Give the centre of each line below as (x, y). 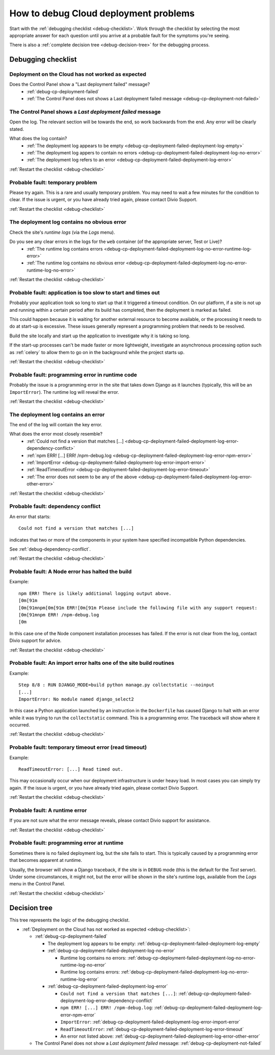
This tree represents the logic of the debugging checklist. (70, 920)
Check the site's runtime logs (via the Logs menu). (62, 232)
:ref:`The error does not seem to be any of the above (82, 477)
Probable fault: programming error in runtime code (73, 374)
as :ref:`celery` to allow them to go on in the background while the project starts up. (97, 352)
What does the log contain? (38, 139)
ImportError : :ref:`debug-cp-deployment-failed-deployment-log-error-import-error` (150, 1022)
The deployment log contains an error (57, 414)
